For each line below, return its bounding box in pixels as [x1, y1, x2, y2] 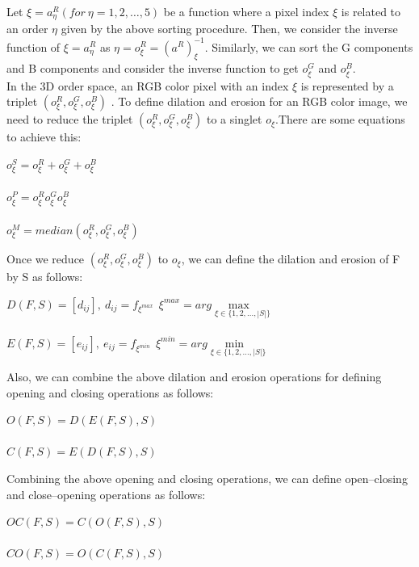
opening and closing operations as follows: [6, 384, 214, 401]
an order [6, 20, 48, 37]
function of [6, 38, 61, 55]
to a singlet [206, 111, 262, 128]
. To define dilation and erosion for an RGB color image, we [111, 93, 408, 110]
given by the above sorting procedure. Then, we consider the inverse [61, 20, 398, 37]
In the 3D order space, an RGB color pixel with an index [6, 77, 289, 94]
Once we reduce [6, 250, 85, 267]
